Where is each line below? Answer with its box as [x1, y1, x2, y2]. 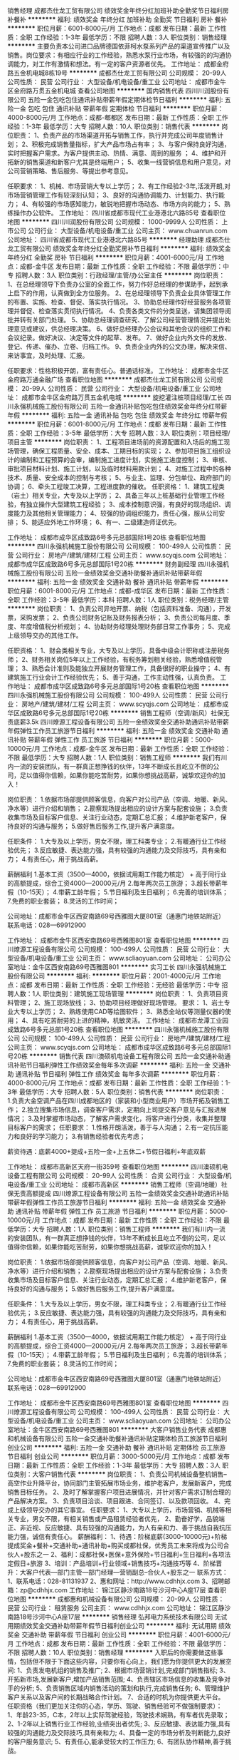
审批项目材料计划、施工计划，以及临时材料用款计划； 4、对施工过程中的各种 [7, 464, 231, 473]
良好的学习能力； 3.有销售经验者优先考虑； [19, 1132, 146, 1140]
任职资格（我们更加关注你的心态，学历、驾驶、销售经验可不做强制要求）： [7, 1702, 223, 1710]
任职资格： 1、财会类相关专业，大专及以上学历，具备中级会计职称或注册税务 [7, 646, 230, 655]
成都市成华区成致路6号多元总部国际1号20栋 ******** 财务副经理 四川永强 [7, 560, 223, 568]
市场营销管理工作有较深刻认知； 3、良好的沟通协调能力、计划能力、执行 [7, 191, 219, 199]
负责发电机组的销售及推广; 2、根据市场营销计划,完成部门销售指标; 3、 [26, 1666, 230, 1674]
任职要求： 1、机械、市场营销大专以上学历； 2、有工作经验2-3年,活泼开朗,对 [7, 182, 231, 190]
